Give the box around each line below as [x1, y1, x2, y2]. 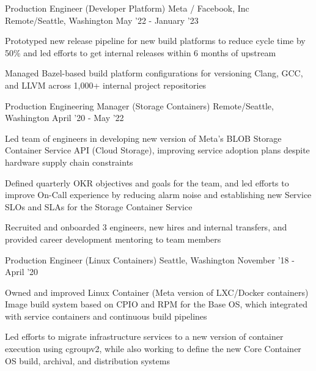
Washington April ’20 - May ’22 [5, 111, 124, 124]
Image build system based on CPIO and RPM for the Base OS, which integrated [5, 298, 308, 310]
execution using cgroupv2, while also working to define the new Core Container [5, 342, 301, 355]
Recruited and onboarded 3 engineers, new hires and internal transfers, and [5, 221, 287, 233]
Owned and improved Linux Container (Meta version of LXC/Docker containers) [5, 285, 309, 298]
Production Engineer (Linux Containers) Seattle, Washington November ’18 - [5, 253, 295, 266]
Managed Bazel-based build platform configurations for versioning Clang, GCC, [5, 67, 303, 79]
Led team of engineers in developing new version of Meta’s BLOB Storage [5, 131, 282, 144]
